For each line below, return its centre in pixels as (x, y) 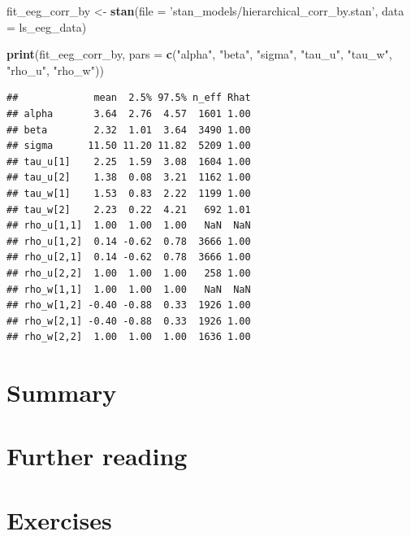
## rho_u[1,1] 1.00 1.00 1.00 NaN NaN (129, 226)
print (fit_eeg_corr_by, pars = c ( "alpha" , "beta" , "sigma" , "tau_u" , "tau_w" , (199, 54)
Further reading (97, 456)
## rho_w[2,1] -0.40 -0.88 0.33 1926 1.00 (129, 321)
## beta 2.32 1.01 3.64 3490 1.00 (129, 130)
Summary (62, 392)
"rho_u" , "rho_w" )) (55, 70)
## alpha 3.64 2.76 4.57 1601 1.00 (129, 113)
